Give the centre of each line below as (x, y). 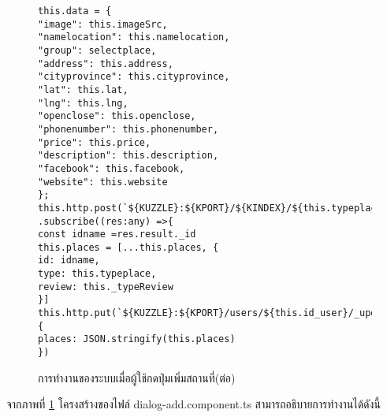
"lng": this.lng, (83, 103)
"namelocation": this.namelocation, (134, 37)
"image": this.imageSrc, (103, 24)
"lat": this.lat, (83, 89)
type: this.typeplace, (97, 274)
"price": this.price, (95, 142)
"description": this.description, (128, 156)
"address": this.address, (106, 63)
